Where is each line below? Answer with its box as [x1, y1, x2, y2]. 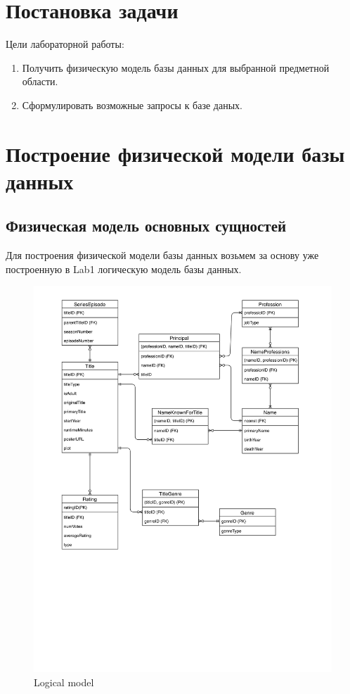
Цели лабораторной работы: [6, 37, 124, 51]
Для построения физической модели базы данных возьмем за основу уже [6, 248, 319, 263]
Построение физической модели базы [6, 139, 345, 168]
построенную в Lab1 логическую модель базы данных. [6, 261, 242, 276]
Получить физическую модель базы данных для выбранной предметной [22, 60, 330, 75]
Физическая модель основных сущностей [6, 215, 287, 236]
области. [22, 74, 58, 89]
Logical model [34, 674, 94, 689]
